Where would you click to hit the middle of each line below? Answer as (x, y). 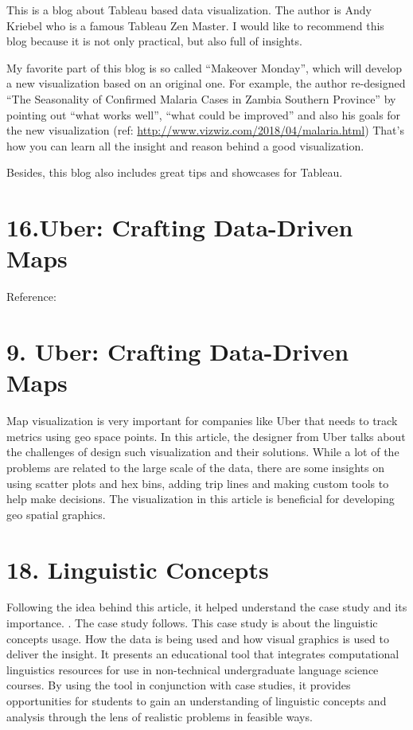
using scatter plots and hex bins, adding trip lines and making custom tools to (198, 483)
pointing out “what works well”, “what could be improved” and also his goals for (204, 114)
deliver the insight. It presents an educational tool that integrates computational (203, 654)
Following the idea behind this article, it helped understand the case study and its (207, 607)
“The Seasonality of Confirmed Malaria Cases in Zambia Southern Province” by (201, 98)
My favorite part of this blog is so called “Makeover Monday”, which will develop (204, 67)
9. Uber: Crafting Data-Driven (178, 351)
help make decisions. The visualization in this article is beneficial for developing (201, 499)
